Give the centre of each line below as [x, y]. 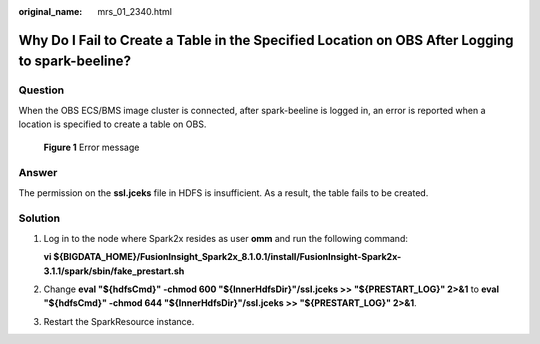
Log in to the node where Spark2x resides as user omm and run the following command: [226, 238]
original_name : [50, 11]
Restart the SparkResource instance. [119, 321]
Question [41, 90]
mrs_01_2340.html [134, 11]
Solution [39, 218]
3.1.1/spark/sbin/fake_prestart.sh [114, 271]
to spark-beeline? [75, 61]
